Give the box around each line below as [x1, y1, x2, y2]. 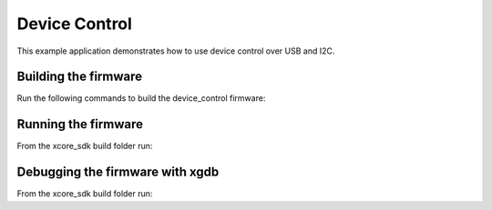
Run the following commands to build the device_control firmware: [16, 93, 266, 104]
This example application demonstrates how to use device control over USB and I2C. [16, 45, 335, 56]
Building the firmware [16, 69, 143, 85]
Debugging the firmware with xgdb [16, 165, 220, 180]
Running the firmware [16, 116, 143, 132]
